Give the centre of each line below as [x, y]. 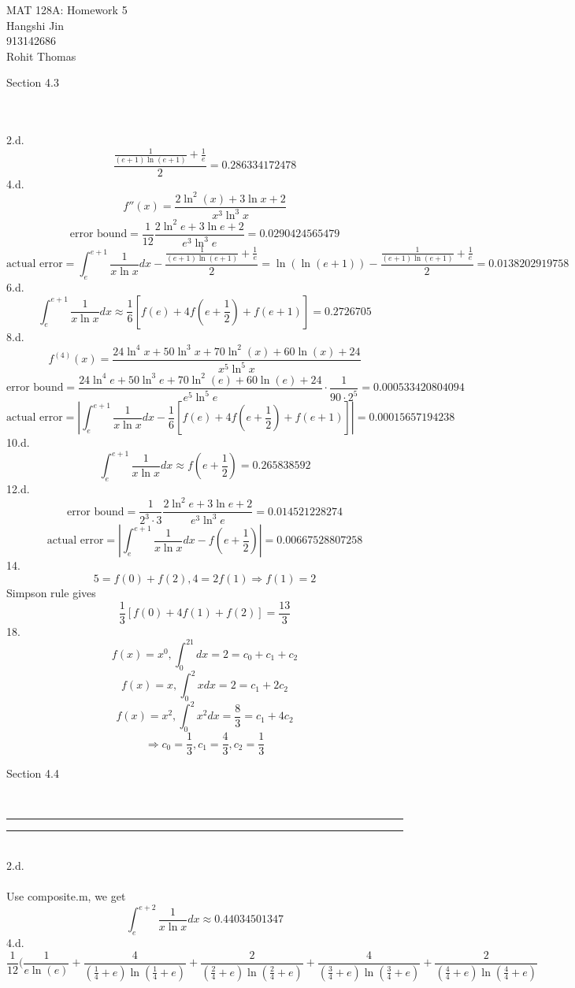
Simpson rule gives [51, 593]
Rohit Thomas [41, 56]
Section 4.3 [33, 82]
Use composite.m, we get [66, 896]
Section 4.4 [33, 773]
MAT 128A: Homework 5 [67, 9]
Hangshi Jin [35, 25]
